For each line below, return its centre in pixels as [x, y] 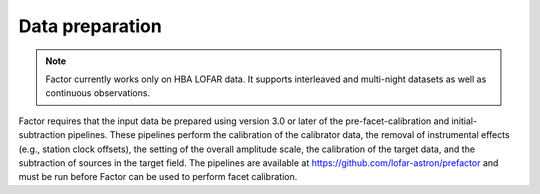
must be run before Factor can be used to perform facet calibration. [158, 177]
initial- [464, 121]
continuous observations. [97, 93]
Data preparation [90, 26]
